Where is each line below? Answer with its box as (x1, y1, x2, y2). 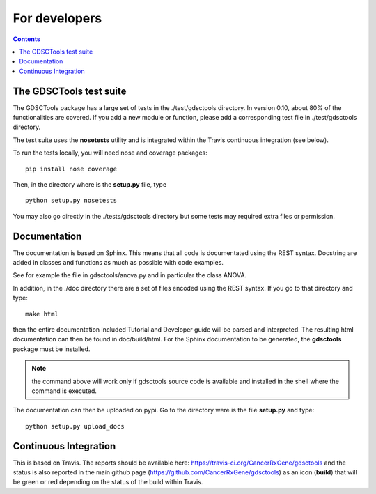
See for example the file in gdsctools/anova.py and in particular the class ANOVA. (13, 271, 247, 279)
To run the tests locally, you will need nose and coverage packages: (13, 148, 208, 157)
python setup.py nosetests (25, 196, 118, 205)
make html (25, 310, 58, 318)
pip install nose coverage (25, 164, 118, 173)
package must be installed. (13, 345, 91, 353)
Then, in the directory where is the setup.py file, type (13, 180, 167, 188)
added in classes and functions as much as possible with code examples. (13, 258, 224, 267)
